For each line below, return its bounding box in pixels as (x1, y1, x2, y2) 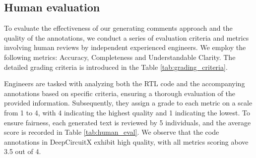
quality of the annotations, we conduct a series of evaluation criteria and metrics (4, 32, 249, 43)
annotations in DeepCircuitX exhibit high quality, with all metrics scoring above (4, 136, 249, 147)
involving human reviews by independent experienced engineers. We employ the (4, 42, 246, 53)
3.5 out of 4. (4, 146, 41, 157)
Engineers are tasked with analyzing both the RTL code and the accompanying (4, 78, 245, 89)
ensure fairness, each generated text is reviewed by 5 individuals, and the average (4, 117, 251, 127)
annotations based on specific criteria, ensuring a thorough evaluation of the (4, 88, 236, 98)
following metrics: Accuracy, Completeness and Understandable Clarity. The (4, 52, 236, 62)
